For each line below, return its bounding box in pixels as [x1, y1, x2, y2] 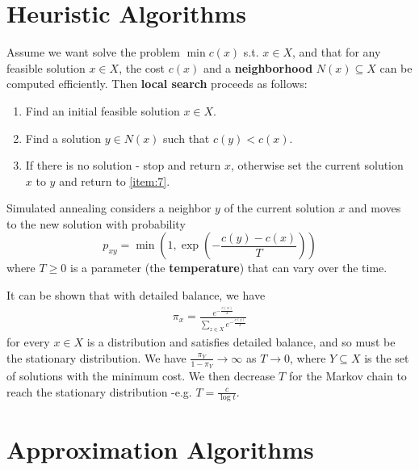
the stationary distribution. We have [6, 349, 186, 366]
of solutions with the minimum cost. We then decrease [6, 367, 275, 384]
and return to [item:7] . [59, 172, 170, 189]
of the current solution [224, 199, 335, 216]
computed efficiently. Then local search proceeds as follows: [6, 75, 308, 92]
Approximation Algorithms [6, 432, 314, 465]
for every [6, 334, 50, 350]
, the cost [119, 59, 165, 76]
